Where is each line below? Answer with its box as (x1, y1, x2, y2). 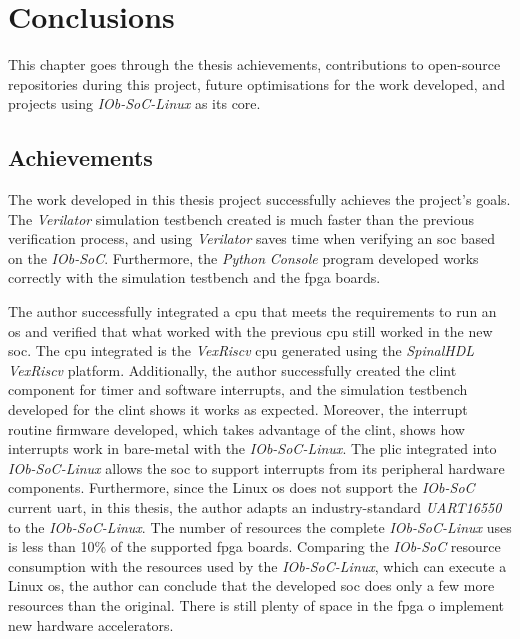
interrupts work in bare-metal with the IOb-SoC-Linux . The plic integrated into (8, 438, 497, 459)
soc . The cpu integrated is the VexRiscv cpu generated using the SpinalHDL (8, 340, 475, 361)
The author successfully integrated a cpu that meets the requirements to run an (8, 301, 497, 322)
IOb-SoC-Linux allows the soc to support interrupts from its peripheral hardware (8, 457, 505, 478)
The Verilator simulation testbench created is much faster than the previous (8, 208, 474, 229)
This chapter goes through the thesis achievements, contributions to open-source (8, 54, 501, 75)
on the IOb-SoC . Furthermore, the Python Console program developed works (8, 247, 479, 268)
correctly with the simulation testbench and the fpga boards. (8, 267, 381, 288)
